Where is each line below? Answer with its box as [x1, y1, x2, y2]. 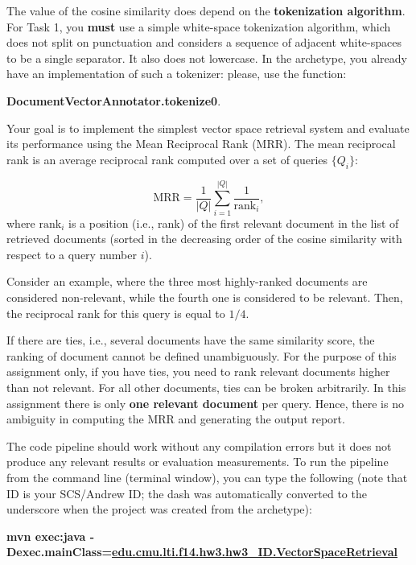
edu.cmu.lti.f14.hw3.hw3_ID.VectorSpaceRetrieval [112, 543, 397, 560]
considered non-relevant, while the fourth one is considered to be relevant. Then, [6, 289, 403, 306]
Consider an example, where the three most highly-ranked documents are [6, 273, 368, 290]
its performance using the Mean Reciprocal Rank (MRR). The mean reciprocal [6, 135, 396, 152]
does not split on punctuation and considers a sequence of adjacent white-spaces [6, 34, 402, 51]
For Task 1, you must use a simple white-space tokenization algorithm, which [6, 18, 391, 35]
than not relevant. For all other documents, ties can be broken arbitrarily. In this [6, 379, 406, 396]
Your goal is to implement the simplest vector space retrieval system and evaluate [6, 119, 410, 136]
